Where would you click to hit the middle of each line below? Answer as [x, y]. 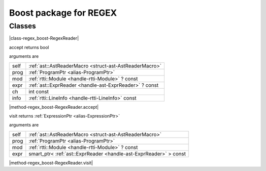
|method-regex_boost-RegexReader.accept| [54, 107]
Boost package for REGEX [63, 13]
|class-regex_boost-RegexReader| [44, 38]
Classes [23, 26]
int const [39, 92]
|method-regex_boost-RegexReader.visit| [51, 163]
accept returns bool [29, 47]
